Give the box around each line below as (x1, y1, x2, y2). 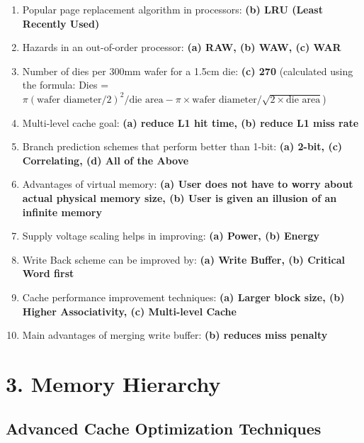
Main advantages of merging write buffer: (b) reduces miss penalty (22, 327, 328, 342)
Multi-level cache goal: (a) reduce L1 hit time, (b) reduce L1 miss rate (22, 115, 359, 130)
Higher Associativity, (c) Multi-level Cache (22, 303, 237, 318)
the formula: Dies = (22, 77, 109, 92)
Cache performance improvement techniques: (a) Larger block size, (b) (22, 289, 345, 304)
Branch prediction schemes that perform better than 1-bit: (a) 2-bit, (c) (22, 139, 343, 154)
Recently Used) (22, 16, 100, 30)
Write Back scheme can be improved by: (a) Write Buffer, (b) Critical (22, 252, 346, 267)
